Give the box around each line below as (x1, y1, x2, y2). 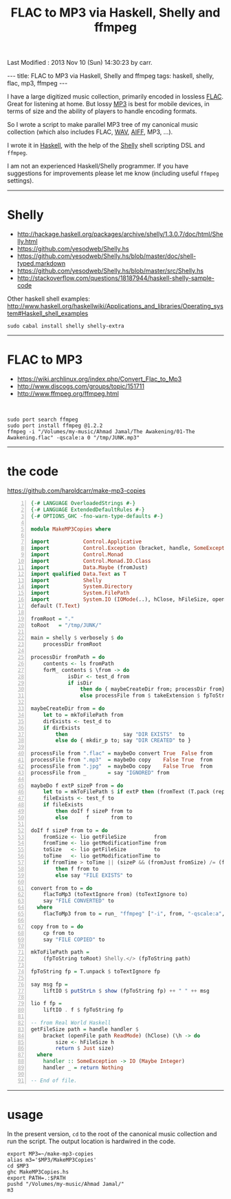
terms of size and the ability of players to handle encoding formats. (7, 107, 197, 115)
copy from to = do (30, 923, 84, 930)
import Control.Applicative (30, 538, 142, 546)
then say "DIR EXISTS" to (55, 731, 185, 737)
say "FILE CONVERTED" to (43, 898, 115, 904)
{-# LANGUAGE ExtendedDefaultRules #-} (30, 506, 145, 513)
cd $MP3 (7, 1162, 30, 1169)
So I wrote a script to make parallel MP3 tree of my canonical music (7, 121, 199, 129)
